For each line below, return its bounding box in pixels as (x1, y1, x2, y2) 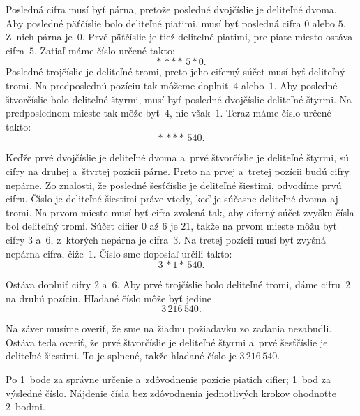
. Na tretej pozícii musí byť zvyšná (178, 232, 326, 246)
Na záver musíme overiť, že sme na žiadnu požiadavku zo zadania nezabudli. (6, 321, 332, 336)
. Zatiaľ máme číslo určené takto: (33, 43, 175, 57)
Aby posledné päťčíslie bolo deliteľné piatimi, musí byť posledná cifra (6, 15, 301, 30)
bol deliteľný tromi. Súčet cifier (6, 218, 139, 233)
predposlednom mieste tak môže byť (6, 105, 160, 120)
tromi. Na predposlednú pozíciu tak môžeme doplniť (6, 77, 229, 92)
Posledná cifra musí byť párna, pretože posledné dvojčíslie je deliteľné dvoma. (6, 2, 337, 16)
